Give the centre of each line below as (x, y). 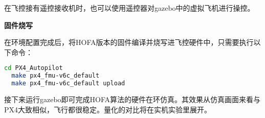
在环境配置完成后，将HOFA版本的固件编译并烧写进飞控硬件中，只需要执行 (129, 42)
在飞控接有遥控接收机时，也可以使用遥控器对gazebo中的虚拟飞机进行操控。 (129, 8)
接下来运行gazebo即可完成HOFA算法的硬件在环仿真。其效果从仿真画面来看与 (132, 99)
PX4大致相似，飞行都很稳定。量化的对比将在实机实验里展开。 (108, 109)
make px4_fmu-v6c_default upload (68, 84)
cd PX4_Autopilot (34, 68)
